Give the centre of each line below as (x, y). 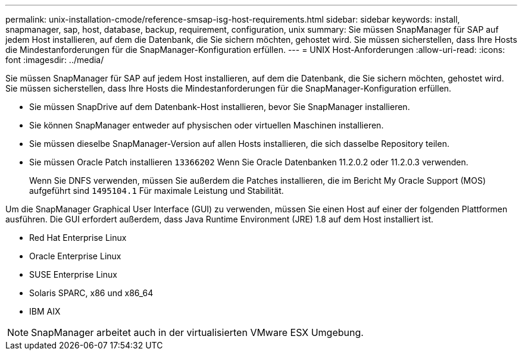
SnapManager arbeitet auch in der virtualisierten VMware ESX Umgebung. (197, 332)
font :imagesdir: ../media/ (55, 60)
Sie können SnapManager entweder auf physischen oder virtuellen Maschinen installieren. (207, 125)
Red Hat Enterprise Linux (78, 238)
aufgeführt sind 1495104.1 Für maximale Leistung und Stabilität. (157, 191)
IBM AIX (45, 311)
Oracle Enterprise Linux (75, 256)
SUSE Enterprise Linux (73, 274)
